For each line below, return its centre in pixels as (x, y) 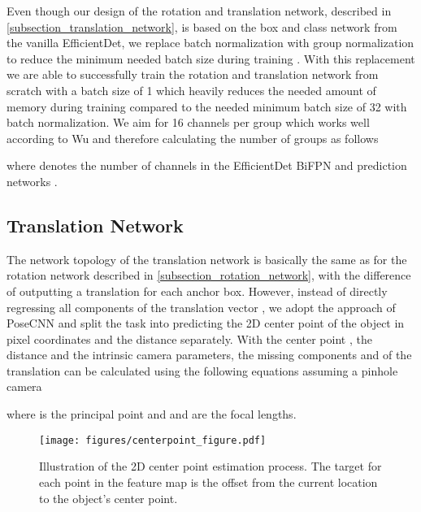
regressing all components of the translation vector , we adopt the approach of (201, 307)
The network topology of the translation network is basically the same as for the (207, 259)
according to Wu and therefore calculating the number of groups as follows (193, 138)
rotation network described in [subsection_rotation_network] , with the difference (209, 275)
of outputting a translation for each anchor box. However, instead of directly (197, 291)
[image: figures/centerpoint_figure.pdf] (153, 440)
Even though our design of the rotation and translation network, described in (199, 11)
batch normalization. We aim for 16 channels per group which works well (188, 122)
